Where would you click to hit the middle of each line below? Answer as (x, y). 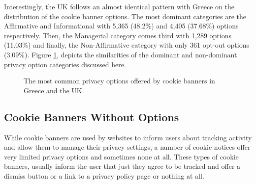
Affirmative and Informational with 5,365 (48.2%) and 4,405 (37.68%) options (121, 26)
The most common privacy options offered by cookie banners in (119, 81)
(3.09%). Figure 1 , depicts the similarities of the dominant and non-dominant (121, 54)
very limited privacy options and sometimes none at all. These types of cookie (121, 156)
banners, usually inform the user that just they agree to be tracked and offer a (122, 166)
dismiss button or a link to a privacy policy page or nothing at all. (104, 175)
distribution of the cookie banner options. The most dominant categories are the (125, 16)
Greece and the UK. (54, 90)
